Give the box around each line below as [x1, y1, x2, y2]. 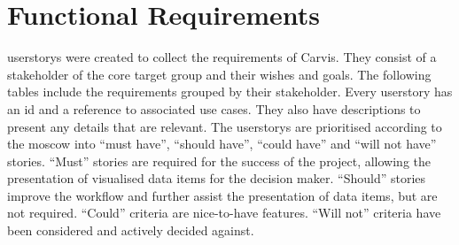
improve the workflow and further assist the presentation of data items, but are [7, 186, 438, 204]
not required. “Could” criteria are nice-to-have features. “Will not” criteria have [7, 203, 441, 222]
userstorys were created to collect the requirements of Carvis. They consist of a [7, 48, 437, 66]
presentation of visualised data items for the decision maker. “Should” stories [7, 169, 426, 188]
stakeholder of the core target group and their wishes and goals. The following [7, 65, 432, 83]
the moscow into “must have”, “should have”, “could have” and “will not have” [7, 134, 437, 153]
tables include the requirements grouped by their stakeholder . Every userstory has [7, 82, 453, 101]
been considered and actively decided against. [7, 221, 254, 240]
